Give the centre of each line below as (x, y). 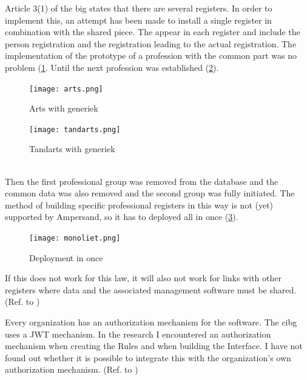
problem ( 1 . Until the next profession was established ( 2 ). (112, 67)
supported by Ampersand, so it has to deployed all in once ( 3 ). (122, 217)
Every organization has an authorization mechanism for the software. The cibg (151, 322)
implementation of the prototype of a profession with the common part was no (151, 55)
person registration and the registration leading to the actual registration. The (151, 43)
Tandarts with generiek (72, 149)
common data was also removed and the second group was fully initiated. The (150, 193)
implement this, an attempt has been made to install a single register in (138, 20)
